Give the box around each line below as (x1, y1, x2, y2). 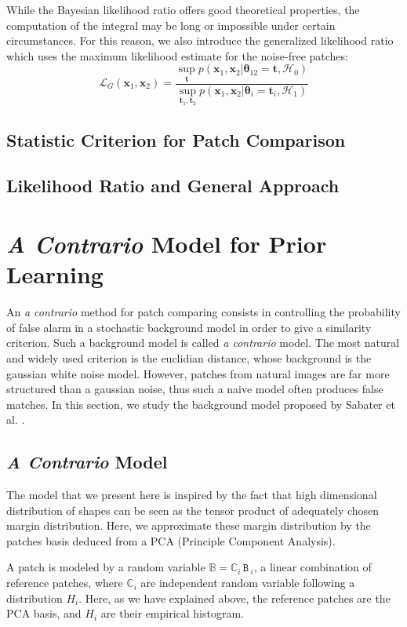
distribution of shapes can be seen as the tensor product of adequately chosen (6, 501, 380, 518)
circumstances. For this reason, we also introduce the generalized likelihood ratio (6, 32, 394, 49)
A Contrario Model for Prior (6, 228, 327, 260)
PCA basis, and (6, 605, 82, 622)
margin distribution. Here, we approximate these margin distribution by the (6, 517, 371, 534)
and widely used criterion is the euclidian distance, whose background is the (6, 349, 372, 366)
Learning (6, 258, 104, 290)
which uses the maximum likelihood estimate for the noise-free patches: (6, 47, 348, 64)
